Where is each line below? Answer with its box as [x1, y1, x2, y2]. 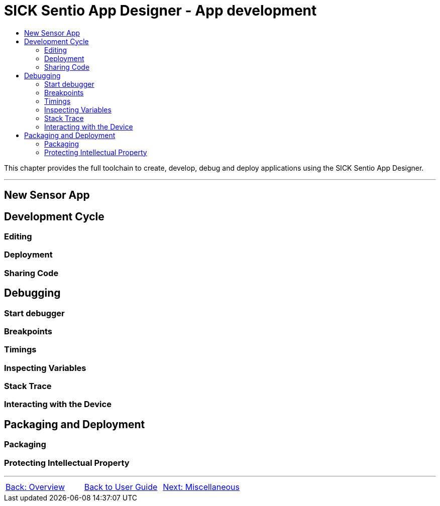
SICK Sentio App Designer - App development [4, 2, 317, 19]
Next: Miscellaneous [163, 482, 240, 492]
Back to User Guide [84, 482, 158, 492]
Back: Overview [6, 482, 65, 492]
